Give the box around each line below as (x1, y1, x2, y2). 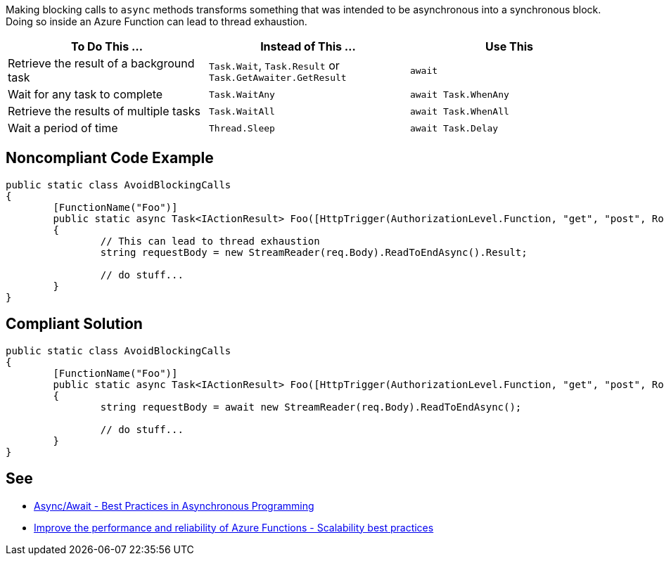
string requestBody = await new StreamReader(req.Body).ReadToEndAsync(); (100, 401, 522, 413)
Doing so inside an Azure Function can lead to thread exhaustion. (6, 15, 307, 27)
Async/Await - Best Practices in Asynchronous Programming (34, 499, 314, 512)
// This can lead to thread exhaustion (100, 235, 320, 247)
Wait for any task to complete (8, 87, 163, 101)
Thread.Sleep (208, 122, 275, 134)
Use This (485, 39, 533, 53)
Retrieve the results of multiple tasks (8, 104, 201, 118)
